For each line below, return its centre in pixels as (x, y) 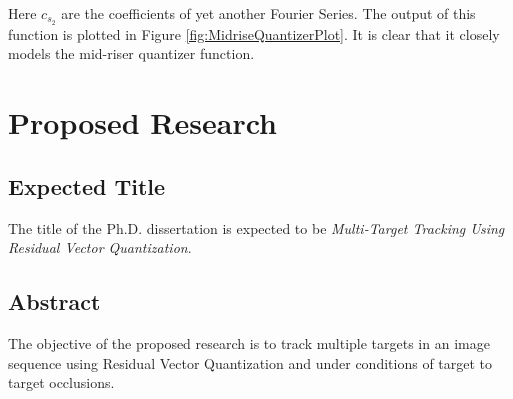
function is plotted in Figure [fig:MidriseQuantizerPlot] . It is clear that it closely (254, 33)
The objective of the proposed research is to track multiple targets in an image (249, 343)
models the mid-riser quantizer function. (131, 53)
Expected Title (87, 185)
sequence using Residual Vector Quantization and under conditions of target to (250, 362)
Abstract (54, 301)
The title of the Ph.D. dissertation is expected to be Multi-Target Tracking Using (256, 227)
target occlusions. (61, 382)
